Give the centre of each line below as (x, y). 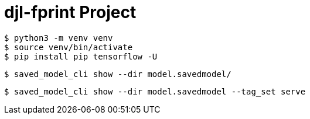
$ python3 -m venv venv (59, 38)
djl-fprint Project (70, 12)
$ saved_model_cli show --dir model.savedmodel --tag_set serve (155, 91)
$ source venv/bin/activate (69, 47)
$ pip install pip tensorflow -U (81, 56)
